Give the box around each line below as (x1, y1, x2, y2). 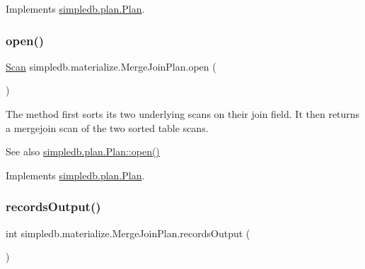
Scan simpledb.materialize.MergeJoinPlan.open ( (6, 59, 216, 73)
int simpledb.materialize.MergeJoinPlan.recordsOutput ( (6, 225, 250, 240)
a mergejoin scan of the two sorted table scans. (6, 120, 209, 135)
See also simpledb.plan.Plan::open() (6, 144, 160, 159)
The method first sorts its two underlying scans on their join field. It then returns (6, 107, 360, 121)
